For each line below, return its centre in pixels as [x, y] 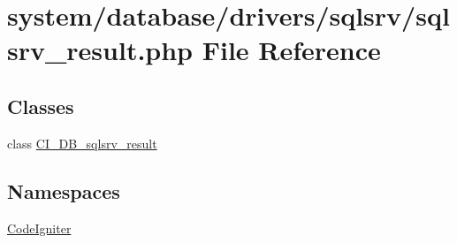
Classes [41, 106]
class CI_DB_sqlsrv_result [82, 143]
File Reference [291, 50]
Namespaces [64, 190]
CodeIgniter [39, 228]
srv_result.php [100, 50]
